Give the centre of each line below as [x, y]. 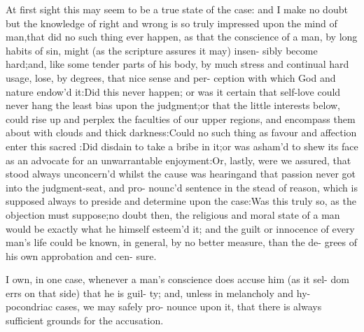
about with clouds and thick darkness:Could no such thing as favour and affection [181, 132]
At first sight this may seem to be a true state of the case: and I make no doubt [177, 9]
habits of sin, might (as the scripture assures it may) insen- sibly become [162, 50]
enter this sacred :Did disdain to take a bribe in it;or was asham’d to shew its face [182, 146]
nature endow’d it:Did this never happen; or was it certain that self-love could [173, 91]
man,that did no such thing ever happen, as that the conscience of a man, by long [182, 37]
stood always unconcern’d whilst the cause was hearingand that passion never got [181, 174]
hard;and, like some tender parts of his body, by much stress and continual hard [177, 64]
